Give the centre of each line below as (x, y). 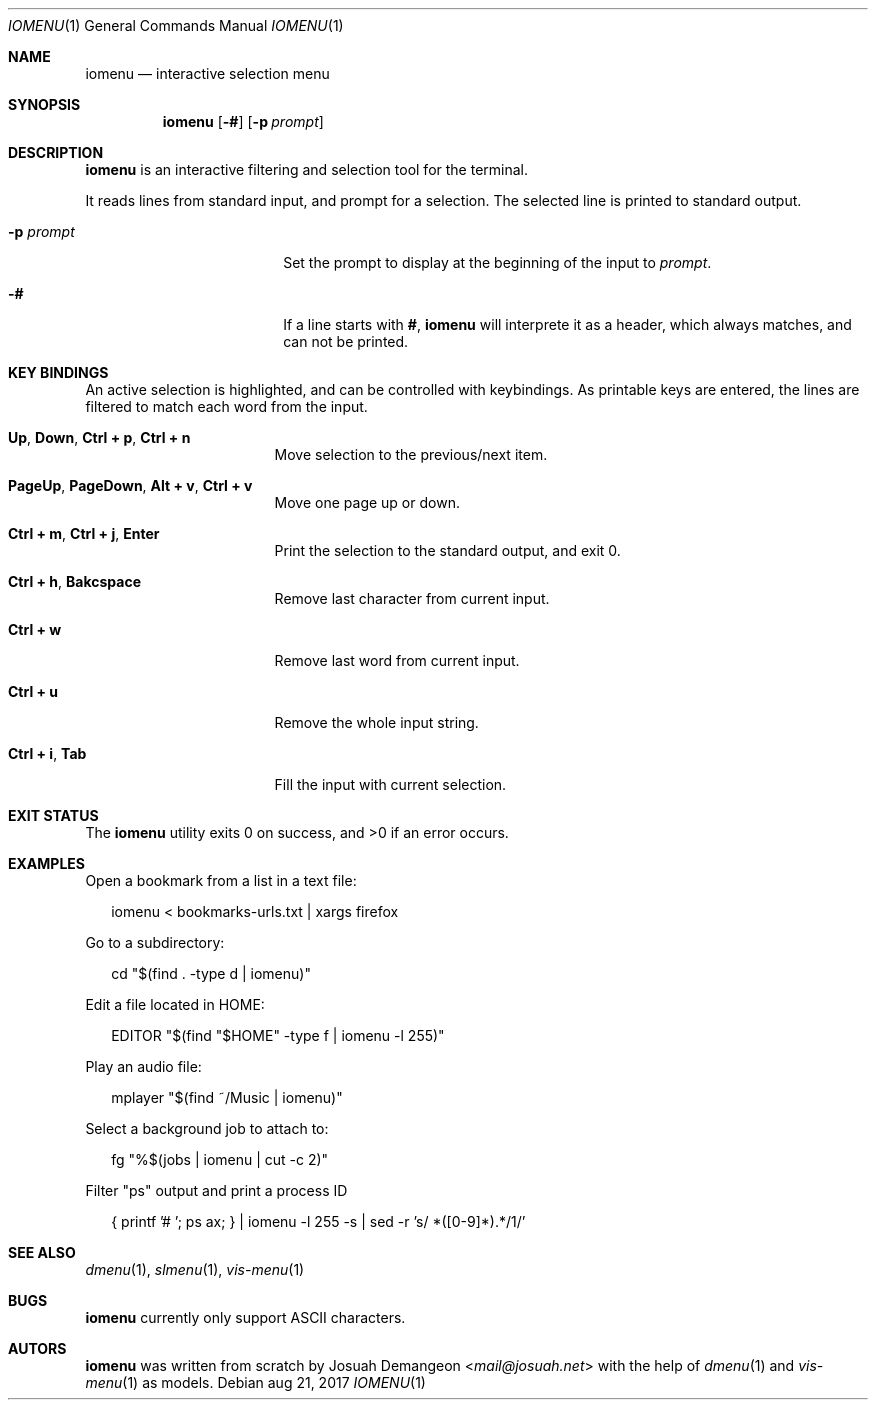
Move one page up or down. (367, 502)
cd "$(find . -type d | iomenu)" (211, 973)
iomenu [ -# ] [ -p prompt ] (243, 121)
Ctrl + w (35, 629)
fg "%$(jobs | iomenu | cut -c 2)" (220, 1159)
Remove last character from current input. (412, 598)
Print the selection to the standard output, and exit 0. (447, 550)
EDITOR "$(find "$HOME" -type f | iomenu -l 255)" (278, 1035)
